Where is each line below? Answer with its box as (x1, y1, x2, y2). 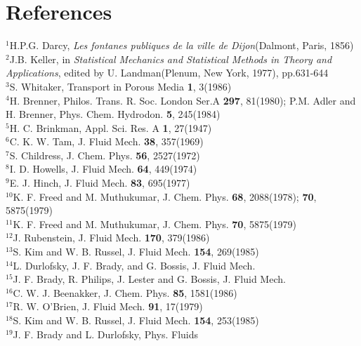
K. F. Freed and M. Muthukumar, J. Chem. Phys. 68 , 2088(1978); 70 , (13, 189, 317, 204)
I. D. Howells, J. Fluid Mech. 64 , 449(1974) (9, 161, 197, 176)
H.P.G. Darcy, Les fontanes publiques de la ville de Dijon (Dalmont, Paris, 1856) (9, 38, 354, 53)
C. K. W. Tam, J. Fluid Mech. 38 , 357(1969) (9, 134, 204, 149)
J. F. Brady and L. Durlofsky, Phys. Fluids (13, 326, 199, 341)
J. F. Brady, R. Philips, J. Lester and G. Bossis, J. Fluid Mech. (13, 272, 286, 286)
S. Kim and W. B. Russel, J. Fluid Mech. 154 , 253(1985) (13, 313, 259, 327)
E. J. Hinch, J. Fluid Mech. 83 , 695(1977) (9, 175, 190, 190)
